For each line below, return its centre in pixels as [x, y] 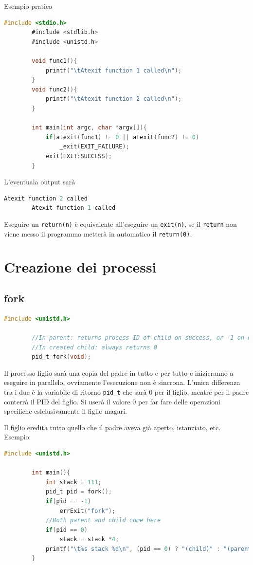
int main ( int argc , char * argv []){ [89, 128]
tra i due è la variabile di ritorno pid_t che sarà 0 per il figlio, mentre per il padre [126, 392]
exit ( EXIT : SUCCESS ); [79, 156]
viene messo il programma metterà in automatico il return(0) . [98, 233]
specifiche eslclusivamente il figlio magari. [66, 411]
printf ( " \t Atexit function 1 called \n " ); [114, 70]
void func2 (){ [54, 89]
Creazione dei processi [80, 267]
